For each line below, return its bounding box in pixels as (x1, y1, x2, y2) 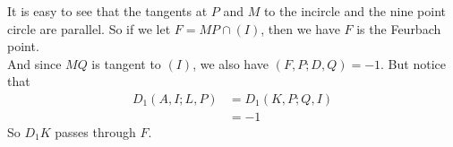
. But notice (380, 54, 446, 73)
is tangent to (91, 54, 161, 73)
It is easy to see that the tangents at (7, 2, 208, 20)
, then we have (261, 19, 340, 38)
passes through (55, 123, 136, 142)
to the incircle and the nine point (263, 2, 446, 20)
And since (7, 54, 62, 73)
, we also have (192, 54, 269, 73)
